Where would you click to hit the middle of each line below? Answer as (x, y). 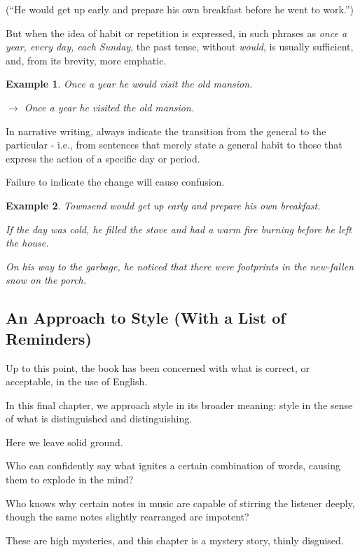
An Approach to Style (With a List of (146, 318)
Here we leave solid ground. (64, 442)
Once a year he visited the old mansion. (109, 107)
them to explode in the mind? (70, 479)
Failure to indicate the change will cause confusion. (115, 182)
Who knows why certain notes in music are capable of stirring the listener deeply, (180, 503)
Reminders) (49, 338)
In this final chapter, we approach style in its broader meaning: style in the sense (179, 405)
